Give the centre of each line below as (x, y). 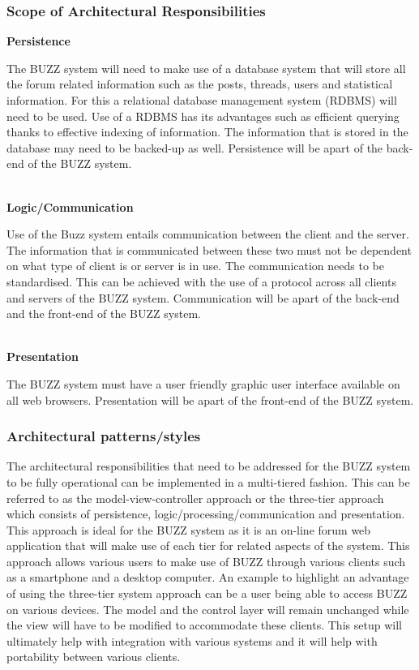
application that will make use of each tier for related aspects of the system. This (208, 545)
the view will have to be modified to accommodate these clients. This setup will (204, 625)
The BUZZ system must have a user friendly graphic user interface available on (203, 383)
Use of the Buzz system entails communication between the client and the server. (208, 234)
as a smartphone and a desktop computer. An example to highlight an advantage (208, 577)
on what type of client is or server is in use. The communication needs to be (195, 266)
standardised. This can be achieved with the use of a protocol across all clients (201, 281)
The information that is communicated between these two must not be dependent (209, 249)
